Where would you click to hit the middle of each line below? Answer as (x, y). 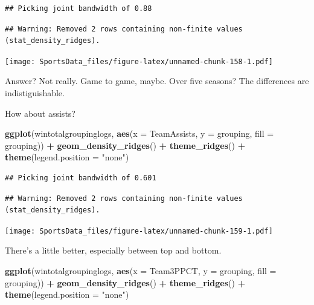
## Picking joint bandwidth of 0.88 (78, 8)
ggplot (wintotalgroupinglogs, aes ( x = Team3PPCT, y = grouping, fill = (141, 271)
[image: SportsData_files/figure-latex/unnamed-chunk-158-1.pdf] (139, 61)
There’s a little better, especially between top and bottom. (113, 250)
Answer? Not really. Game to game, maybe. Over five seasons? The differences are (157, 81)
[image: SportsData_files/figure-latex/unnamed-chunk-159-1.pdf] (139, 231)
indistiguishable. (35, 93)
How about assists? (40, 113)
